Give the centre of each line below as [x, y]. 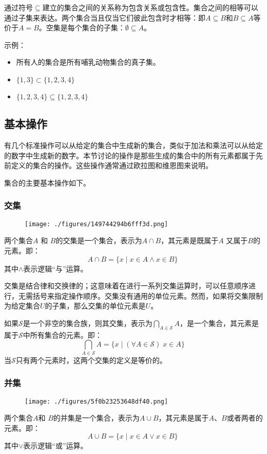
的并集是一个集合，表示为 [96, 418]
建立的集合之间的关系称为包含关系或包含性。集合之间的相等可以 [150, 7]
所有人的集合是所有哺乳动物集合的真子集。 [88, 62]
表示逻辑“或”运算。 [55, 446]
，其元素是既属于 [190, 240]
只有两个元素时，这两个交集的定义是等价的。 [91, 360]
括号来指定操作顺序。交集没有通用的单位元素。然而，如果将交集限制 [148, 295]
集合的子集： [103, 28]
